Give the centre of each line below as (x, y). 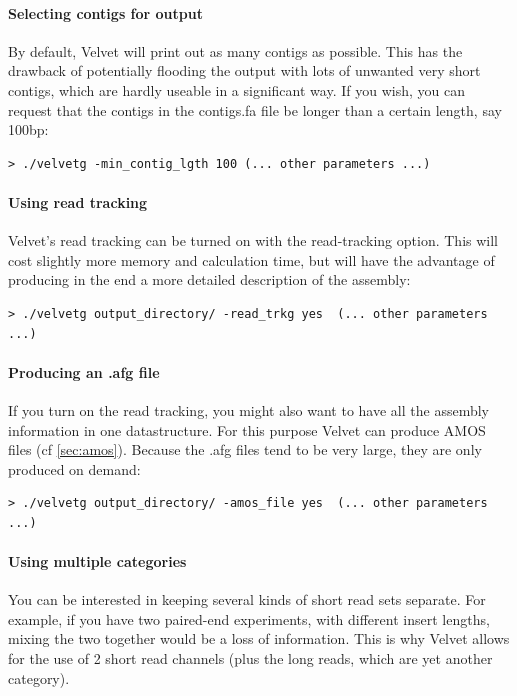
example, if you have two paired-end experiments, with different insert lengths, (249, 618)
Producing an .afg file (84, 371)
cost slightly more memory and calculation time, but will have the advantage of (251, 259)
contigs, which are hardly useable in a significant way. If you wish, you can (236, 89)
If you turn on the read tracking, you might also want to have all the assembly (248, 409)
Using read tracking (78, 201)
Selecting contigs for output (105, 12)
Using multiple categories (97, 561)
